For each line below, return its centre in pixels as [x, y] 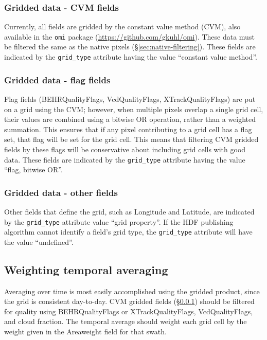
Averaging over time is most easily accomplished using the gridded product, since [132, 291]
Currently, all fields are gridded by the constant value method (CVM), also [122, 26]
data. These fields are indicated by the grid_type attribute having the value [125, 159]
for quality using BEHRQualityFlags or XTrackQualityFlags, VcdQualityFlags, [129, 311]
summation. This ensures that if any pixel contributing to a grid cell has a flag [128, 129]
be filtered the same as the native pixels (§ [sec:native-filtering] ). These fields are [130, 47]
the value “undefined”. [39, 241]
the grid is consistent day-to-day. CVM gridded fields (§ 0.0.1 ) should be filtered [129, 301]
